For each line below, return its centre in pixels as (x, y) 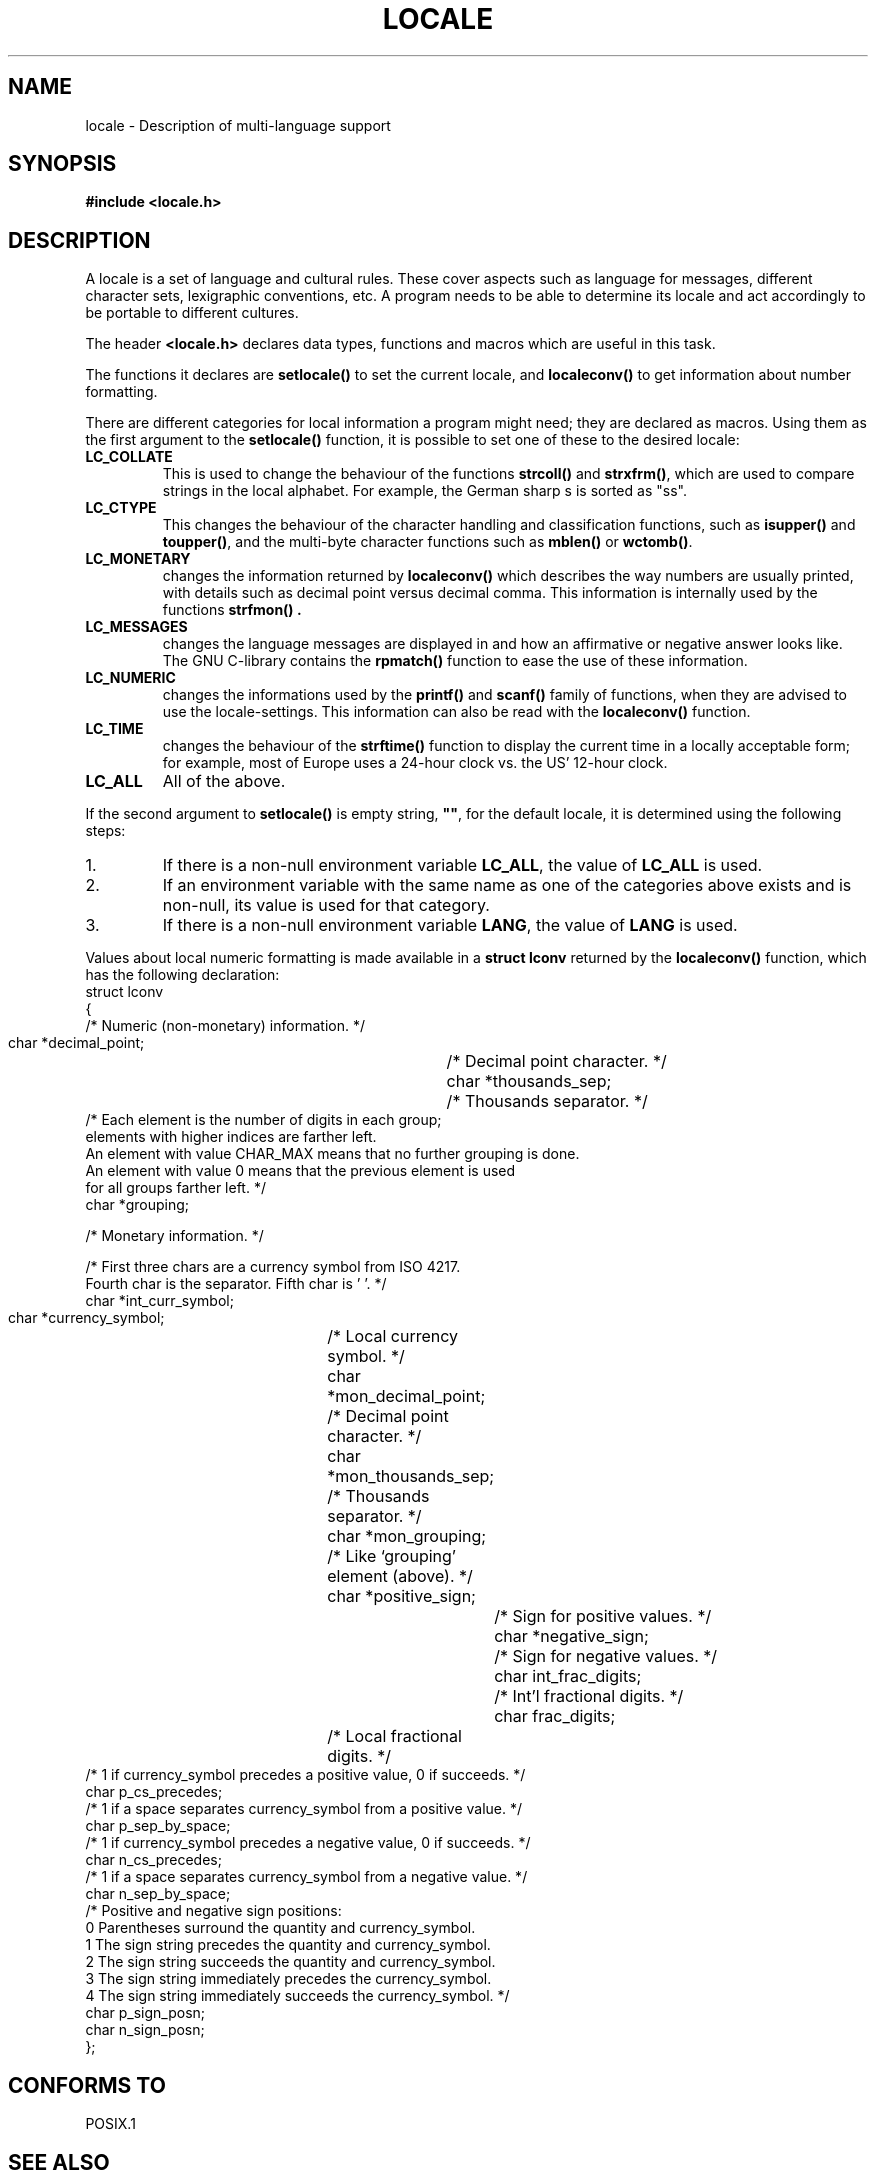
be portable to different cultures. (192, 313)
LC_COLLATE (129, 457)
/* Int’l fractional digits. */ (589, 1696)
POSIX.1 (110, 2124)
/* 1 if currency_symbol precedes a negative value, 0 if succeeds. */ (308, 1843)
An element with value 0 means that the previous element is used (300, 1171)
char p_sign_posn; (145, 2013)
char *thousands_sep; (529, 1081)
